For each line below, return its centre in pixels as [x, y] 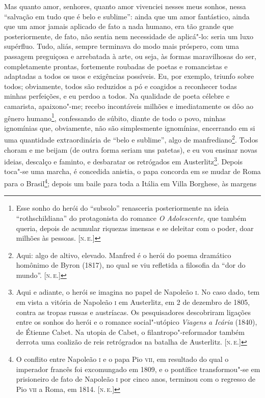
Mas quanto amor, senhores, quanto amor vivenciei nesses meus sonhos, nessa [125, 6]
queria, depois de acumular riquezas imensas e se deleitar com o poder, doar [135, 228]
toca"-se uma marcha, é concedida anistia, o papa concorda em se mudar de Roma [132, 171]
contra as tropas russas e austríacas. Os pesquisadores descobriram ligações [133, 312]
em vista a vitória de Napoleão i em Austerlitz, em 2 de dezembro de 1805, [133, 302]
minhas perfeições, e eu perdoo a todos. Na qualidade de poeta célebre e [117, 96]
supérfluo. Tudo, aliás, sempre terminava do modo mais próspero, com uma [122, 46]
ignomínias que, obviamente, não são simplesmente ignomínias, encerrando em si [130, 127]
